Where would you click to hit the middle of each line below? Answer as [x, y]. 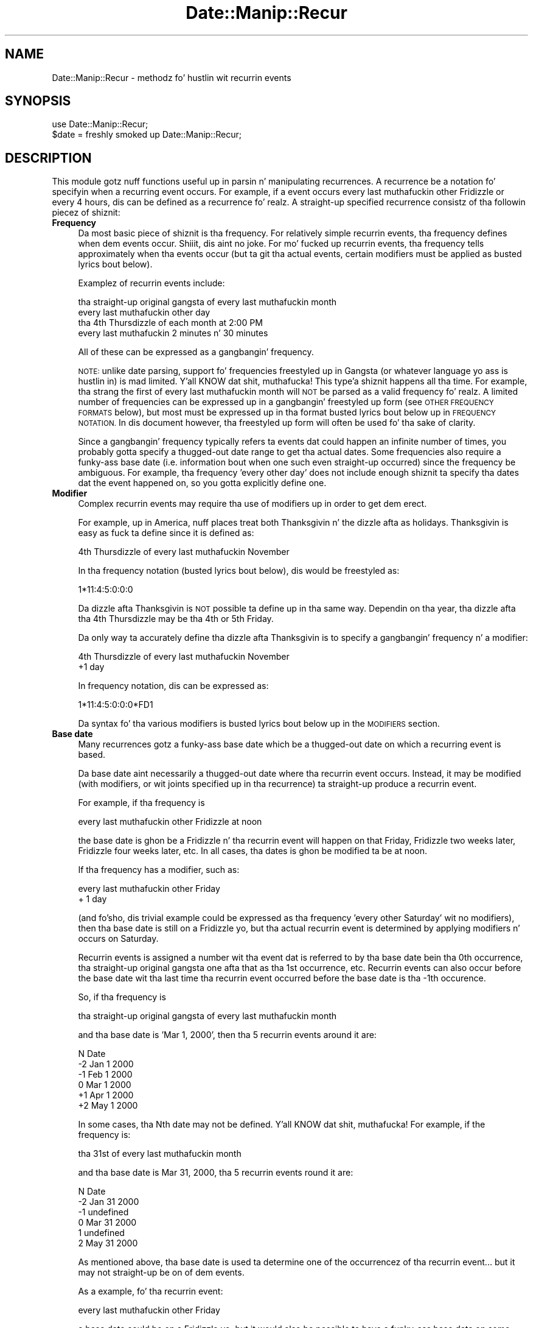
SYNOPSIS [38, 101]
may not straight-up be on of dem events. [161, 1273]
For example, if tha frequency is [141, 803]
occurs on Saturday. [118, 939]
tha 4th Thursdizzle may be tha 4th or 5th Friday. [176, 619]
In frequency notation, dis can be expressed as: [173, 686]
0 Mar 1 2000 [105, 1085]
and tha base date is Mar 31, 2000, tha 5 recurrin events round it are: [216, 1173]
